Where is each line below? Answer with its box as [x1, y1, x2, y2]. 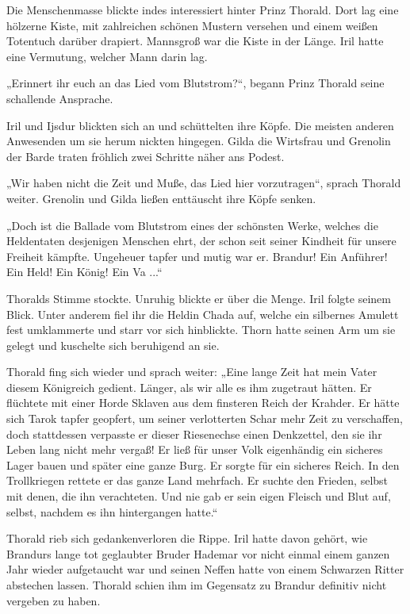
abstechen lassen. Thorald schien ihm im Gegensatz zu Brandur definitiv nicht [6, 577, 387, 593]
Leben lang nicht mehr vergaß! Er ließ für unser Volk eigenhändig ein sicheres [6, 441, 383, 458]
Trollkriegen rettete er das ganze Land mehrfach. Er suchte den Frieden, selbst [6, 472, 389, 489]
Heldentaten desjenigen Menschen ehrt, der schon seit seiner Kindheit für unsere [6, 232, 397, 249]
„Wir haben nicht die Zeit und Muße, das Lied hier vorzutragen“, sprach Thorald [6, 175, 401, 191]
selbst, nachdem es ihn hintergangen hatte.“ [6, 503, 218, 520]
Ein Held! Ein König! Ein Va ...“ [6, 263, 163, 280]
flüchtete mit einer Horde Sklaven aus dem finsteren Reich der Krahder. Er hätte [6, 394, 400, 411]
